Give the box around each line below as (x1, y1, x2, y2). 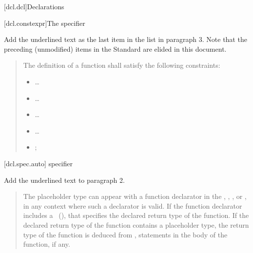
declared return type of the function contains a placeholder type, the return (23, 219, 249, 230)
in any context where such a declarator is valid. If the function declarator (23, 200, 242, 211)
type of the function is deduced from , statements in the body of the (23, 229, 228, 239)
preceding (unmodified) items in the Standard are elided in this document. (4, 43, 227, 54)
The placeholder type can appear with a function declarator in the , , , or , (23, 191, 247, 201)
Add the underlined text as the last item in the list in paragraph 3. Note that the (4, 34, 247, 44)
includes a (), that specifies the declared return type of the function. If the (23, 210, 249, 220)
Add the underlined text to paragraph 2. (4, 175, 125, 185)
